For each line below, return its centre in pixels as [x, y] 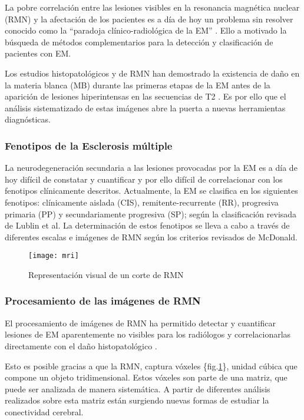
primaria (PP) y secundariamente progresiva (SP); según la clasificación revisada [151, 214]
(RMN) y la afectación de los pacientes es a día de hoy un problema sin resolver [149, 19]
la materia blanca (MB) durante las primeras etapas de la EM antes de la [138, 85]
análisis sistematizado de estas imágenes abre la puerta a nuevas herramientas [145, 108]
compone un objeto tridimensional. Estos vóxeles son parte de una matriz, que [146, 377]
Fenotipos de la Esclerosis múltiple [89, 145]
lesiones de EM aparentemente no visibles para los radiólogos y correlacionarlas [148, 334]
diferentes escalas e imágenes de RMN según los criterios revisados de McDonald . [151, 237]
